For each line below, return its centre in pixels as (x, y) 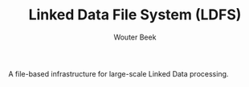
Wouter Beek (135, 37)
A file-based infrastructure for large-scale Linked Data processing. (118, 73)
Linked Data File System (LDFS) (135, 15)
